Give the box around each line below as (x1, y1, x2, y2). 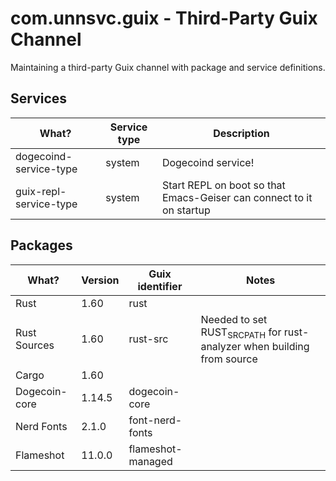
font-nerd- (128, 413, 183, 427)
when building (243, 339, 310, 353)
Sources (15, 338, 55, 352)
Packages (10, 237, 73, 254)
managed (128, 454, 173, 468)
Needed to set (200, 312, 268, 326)
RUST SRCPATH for (200, 325, 282, 341)
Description (213, 126, 270, 140)
